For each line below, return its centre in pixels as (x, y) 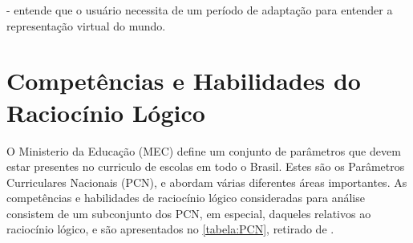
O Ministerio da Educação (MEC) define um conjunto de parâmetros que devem (204, 150)
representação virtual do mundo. (86, 25)
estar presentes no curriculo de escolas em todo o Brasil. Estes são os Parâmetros (206, 166)
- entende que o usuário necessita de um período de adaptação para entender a (200, 10)
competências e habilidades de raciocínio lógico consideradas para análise (186, 198)
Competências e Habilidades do (184, 81)
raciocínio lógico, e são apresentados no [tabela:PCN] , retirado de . (170, 229)
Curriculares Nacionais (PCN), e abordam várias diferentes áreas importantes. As (207, 182)
